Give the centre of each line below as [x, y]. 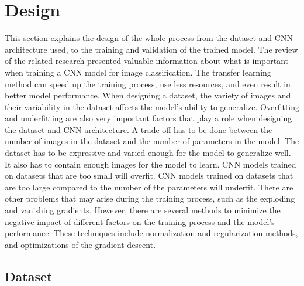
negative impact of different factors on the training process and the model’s [140, 221]
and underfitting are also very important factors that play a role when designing [148, 118]
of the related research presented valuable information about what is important [147, 61]
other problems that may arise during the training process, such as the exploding [150, 198]
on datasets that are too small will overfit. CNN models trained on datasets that [149, 176]
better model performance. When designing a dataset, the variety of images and [148, 95]
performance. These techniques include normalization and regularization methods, [151, 233]
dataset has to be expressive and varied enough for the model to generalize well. [148, 153]
